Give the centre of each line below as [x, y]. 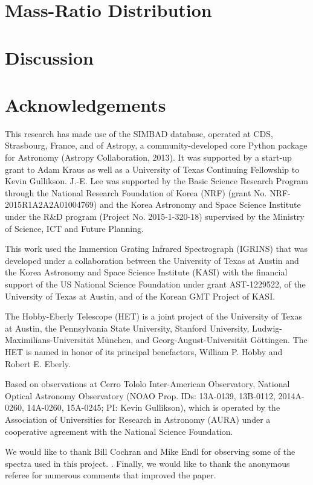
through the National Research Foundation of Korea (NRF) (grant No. [136, 192]
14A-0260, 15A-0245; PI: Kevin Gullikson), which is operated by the [153, 407]
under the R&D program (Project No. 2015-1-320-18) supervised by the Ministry [155, 217]
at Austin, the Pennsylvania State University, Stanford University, [127, 328]
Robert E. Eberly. [38, 363]
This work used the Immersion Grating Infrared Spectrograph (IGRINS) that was [156, 249]
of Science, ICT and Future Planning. [74, 228]
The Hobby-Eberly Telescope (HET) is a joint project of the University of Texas [153, 316]
